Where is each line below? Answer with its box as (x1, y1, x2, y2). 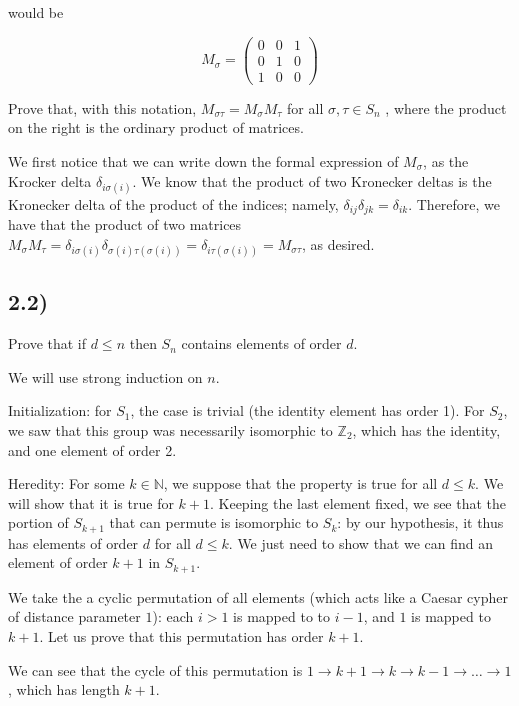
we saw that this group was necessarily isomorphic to (8, 419, 333, 440)
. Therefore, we (408, 193, 501, 214)
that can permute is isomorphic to (109, 512, 319, 533)
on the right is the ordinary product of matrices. (8, 117, 304, 138)
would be (8, 2, 64, 22)
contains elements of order (181, 333, 342, 354)
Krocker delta (8, 170, 92, 191)
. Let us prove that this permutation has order (39, 626, 324, 646)
